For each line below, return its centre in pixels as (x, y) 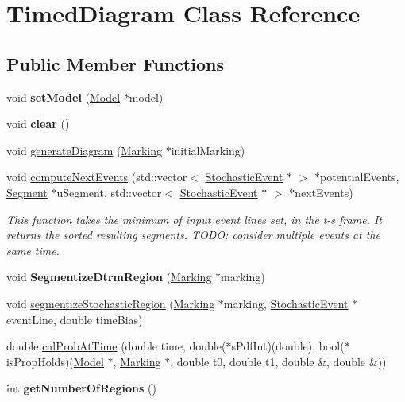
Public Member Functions (115, 63)
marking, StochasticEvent (286, 303)
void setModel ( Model (64, 97)
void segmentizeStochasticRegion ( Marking (111, 303)
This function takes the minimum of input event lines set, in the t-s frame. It (194, 219)
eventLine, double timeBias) (75, 319)
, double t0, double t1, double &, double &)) (278, 361)
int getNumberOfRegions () (81, 388)
